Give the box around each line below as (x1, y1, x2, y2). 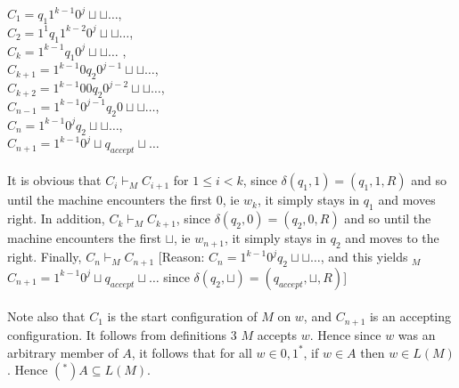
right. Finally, (7, 247, 82, 266)
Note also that (7, 307, 86, 326)
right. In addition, (7, 209, 105, 228)
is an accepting (369, 307, 452, 326)
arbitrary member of (7, 343, 119, 361)
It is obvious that (7, 171, 102, 190)
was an (398, 325, 436, 344)
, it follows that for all (131, 343, 252, 361)
